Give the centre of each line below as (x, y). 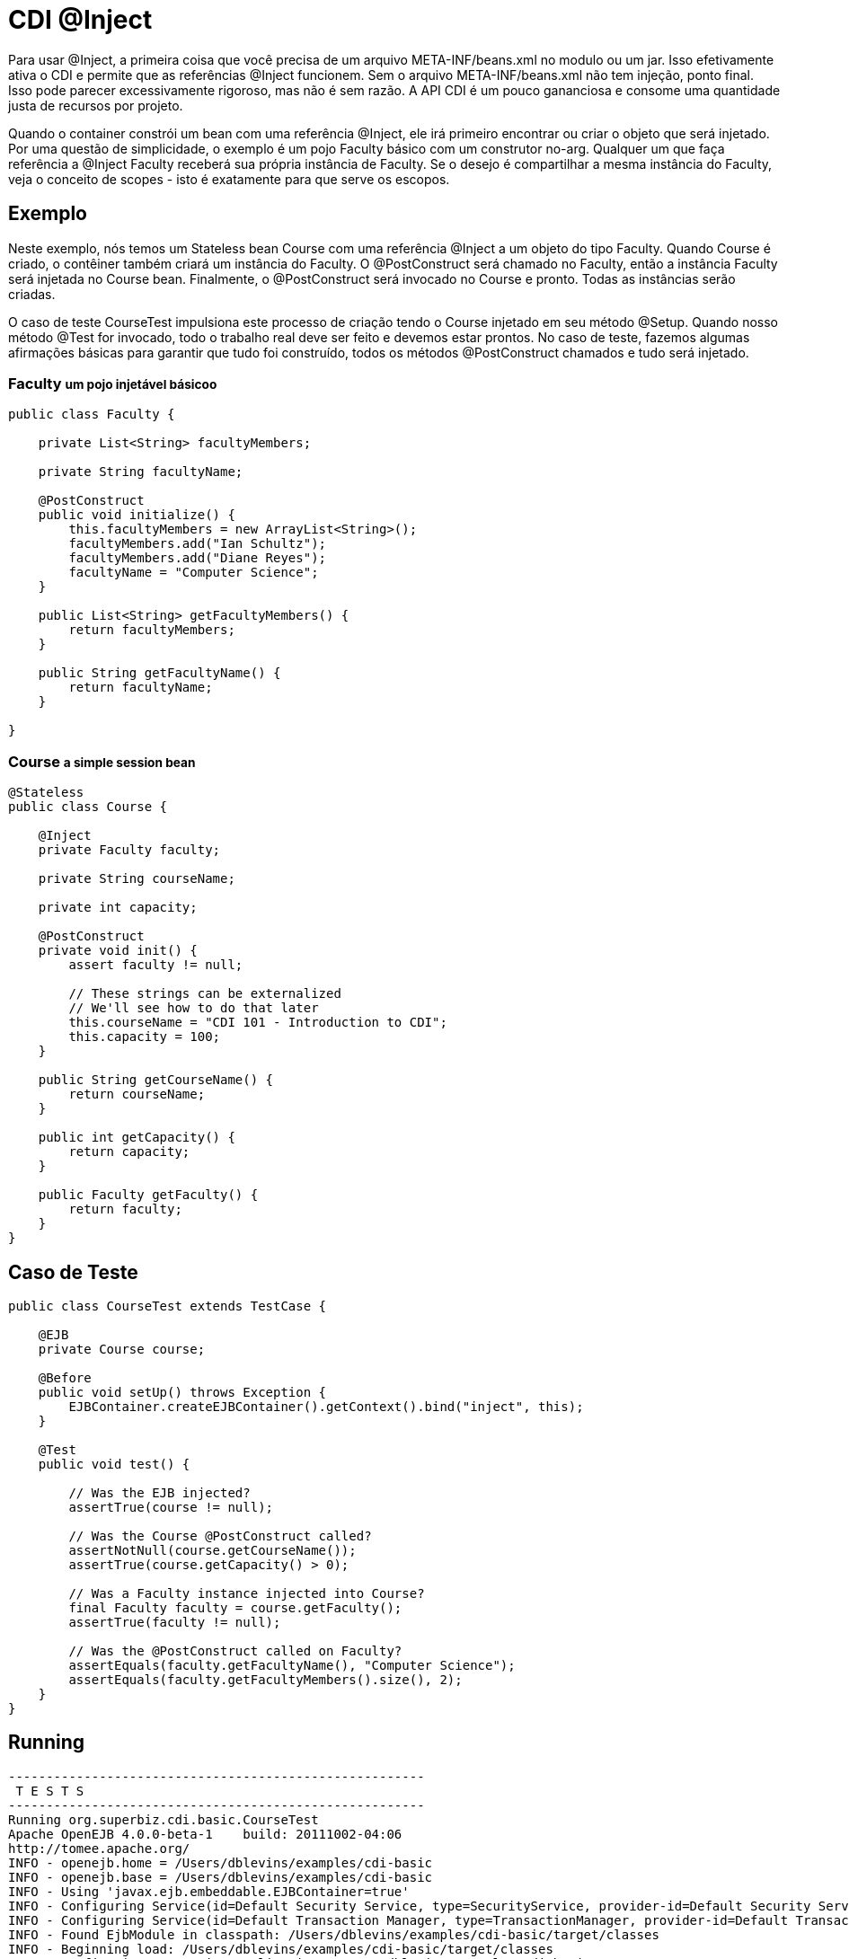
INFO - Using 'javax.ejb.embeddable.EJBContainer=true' (209, 1891)
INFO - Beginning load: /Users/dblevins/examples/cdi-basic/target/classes (281, 1949)
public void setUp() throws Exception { (182, 1392)
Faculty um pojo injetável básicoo (113, 383)
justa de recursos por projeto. (96, 105)
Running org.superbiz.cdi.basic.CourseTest (164, 1819)
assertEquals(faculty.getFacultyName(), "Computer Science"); (292, 1665)
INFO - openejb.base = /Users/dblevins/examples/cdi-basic (221, 1877)
